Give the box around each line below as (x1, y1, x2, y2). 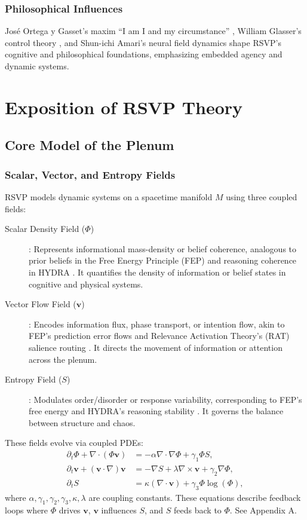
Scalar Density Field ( (5, 222, 85, 235)
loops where (5, 504, 48, 516)
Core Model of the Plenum (5, 136, 174, 154)
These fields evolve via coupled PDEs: (5, 436, 143, 449)
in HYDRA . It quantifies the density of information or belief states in (29, 265, 286, 278)
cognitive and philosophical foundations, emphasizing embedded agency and (5, 48, 283, 60)
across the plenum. (29, 353, 97, 365)
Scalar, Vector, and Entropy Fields (5, 167, 176, 182)
